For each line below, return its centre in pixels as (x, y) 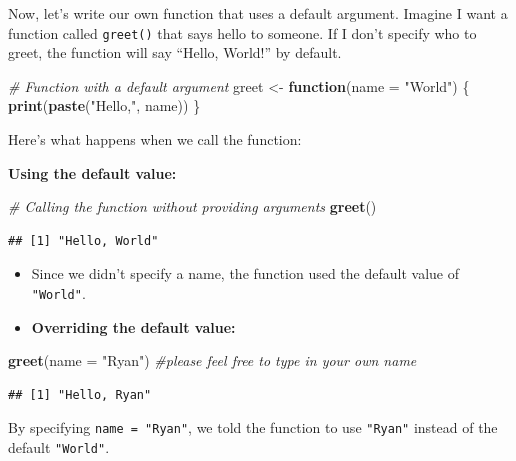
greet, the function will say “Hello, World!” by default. (175, 52)
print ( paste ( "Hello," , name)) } (104, 105)
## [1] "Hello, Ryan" (80, 394)
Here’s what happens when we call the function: (155, 139)
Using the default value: (92, 172)
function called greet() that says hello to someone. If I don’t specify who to (242, 32)
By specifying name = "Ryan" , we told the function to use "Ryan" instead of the (253, 427)
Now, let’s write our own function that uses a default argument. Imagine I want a (258, 13)
